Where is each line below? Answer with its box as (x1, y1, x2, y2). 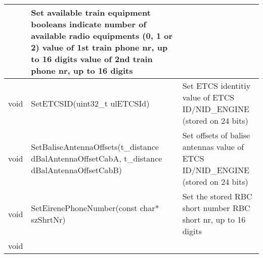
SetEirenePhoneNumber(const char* (31, 202, 159, 214)
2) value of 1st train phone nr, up (31, 41, 168, 53)
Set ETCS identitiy (182, 80, 251, 91)
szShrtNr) (31, 214, 66, 225)
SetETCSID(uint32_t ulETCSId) (31, 97, 150, 109)
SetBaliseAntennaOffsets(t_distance (31, 141, 159, 152)
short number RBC (182, 202, 250, 214)
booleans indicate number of (31, 18, 147, 30)
